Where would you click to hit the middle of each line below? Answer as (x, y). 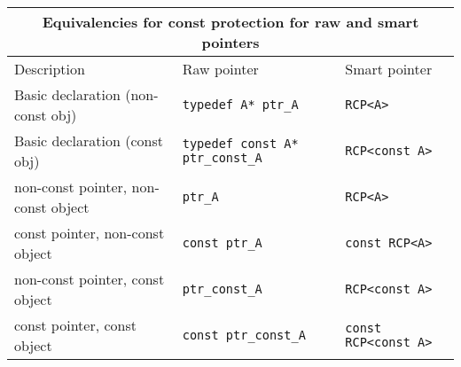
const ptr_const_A (244, 335)
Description (50, 69)
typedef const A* (240, 144)
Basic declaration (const (89, 141)
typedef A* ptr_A (240, 105)
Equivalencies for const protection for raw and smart (230, 22)
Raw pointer (220, 69)
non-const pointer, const (90, 279)
